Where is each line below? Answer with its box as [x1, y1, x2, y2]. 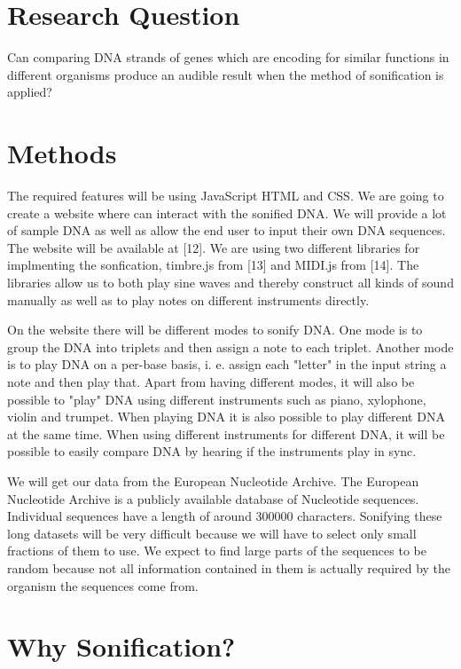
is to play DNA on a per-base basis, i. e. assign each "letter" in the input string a [7, 355, 447, 374]
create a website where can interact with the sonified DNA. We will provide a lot [7, 203, 447, 222]
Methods [7, 135, 117, 171]
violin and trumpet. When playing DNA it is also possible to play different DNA [7, 407, 445, 426]
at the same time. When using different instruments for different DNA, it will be [7, 424, 445, 443]
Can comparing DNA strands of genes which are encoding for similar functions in [7, 48, 449, 67]
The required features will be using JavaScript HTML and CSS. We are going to [7, 186, 444, 205]
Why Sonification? [7, 628, 236, 665]
